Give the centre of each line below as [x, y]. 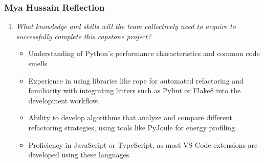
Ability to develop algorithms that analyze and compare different [130, 117]
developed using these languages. [80, 155]
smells [38, 63]
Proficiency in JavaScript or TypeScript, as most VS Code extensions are [143, 144]
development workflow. [64, 100]
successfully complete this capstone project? [84, 36]
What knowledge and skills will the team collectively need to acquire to [126, 26]
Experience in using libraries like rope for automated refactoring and [136, 80]
